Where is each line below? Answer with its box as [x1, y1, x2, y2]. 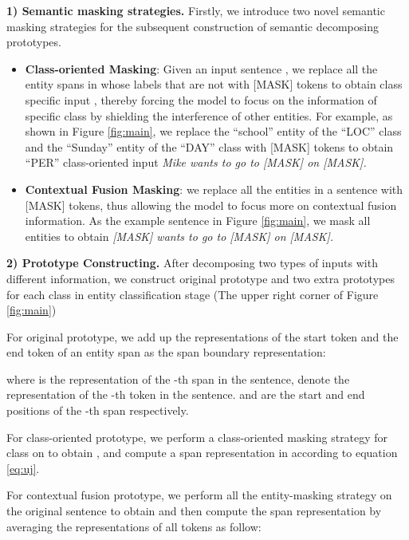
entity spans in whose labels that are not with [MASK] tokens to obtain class [25, 76, 403, 93]
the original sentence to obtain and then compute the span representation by [6, 503, 382, 519]
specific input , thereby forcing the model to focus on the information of [25, 91, 377, 108]
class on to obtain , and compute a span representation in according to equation [6, 444, 398, 461]
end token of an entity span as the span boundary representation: [6, 344, 326, 361]
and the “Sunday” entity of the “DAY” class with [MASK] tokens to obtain [25, 138, 394, 155]
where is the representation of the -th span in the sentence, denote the [6, 370, 350, 387]
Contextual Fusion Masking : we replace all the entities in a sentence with [25, 180, 403, 197]
